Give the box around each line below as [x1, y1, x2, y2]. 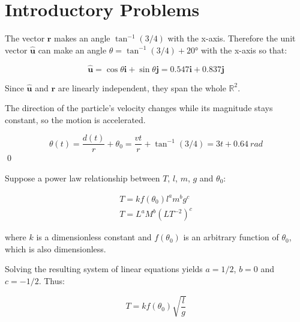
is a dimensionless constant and [36, 231, 152, 243]
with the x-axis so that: [200, 43, 287, 56]
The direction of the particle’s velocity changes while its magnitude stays [5, 102, 273, 114]
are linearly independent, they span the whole [58, 81, 226, 94]
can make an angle [38, 43, 107, 56]
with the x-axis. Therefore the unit [167, 32, 296, 44]
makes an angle [54, 32, 110, 44]
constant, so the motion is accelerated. [5, 113, 146, 126]
